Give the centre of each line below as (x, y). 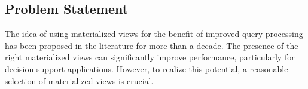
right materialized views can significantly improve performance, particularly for (150, 57)
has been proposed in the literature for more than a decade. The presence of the (152, 45)
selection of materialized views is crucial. (79, 80)
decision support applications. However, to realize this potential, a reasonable (147, 68)
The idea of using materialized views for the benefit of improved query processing (154, 34)
